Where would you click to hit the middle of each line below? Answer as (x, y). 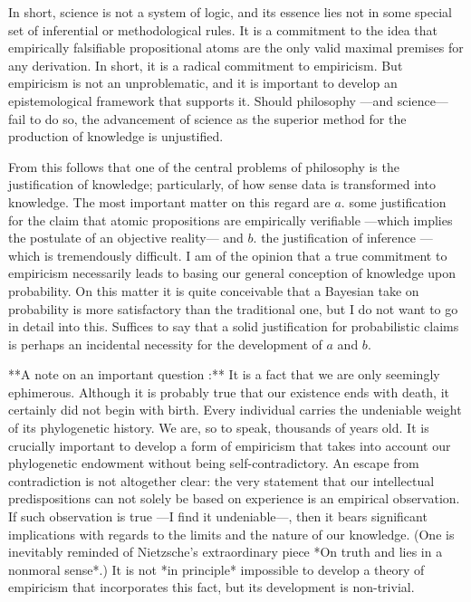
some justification (398, 201)
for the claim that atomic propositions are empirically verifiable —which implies (231, 220)
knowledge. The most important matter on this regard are (169, 201)
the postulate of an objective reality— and (126, 238)
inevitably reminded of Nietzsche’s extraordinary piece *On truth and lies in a (226, 552)
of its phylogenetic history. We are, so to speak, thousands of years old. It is (219, 428)
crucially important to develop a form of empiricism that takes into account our (230, 445)
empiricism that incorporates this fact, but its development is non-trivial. (211, 587)
